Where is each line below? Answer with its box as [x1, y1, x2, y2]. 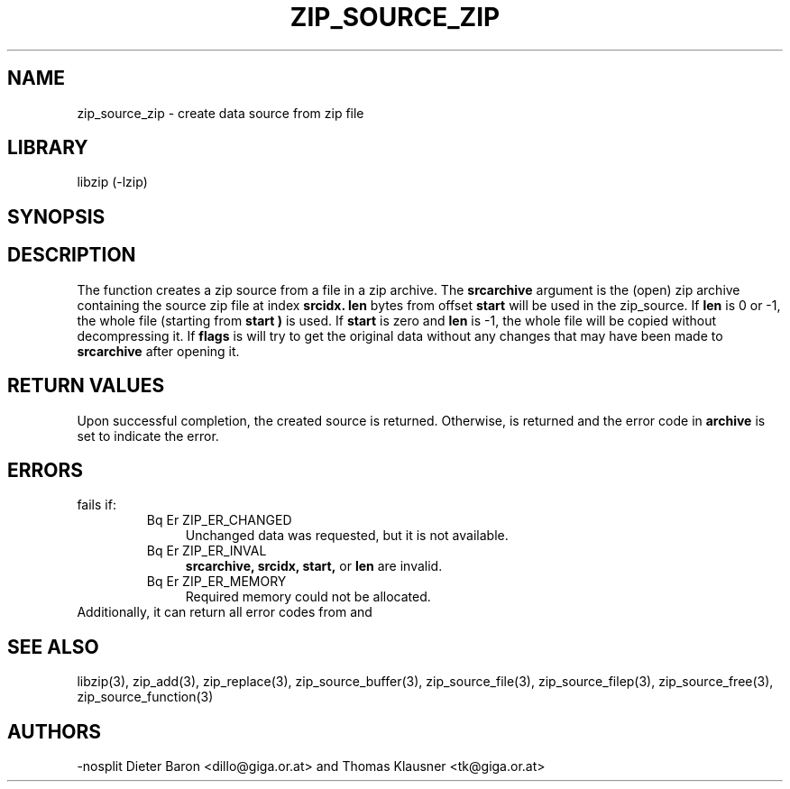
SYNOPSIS [7, 205, 106, 228]
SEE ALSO [7, 635, 99, 658]
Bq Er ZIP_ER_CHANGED [146, 512, 292, 528]
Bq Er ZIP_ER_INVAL [146, 543, 267, 559]
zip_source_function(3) [77, 689, 214, 705]
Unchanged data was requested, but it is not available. [185, 528, 509, 544]
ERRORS [7, 458, 84, 482]
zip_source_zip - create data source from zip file [77, 105, 364, 121]
